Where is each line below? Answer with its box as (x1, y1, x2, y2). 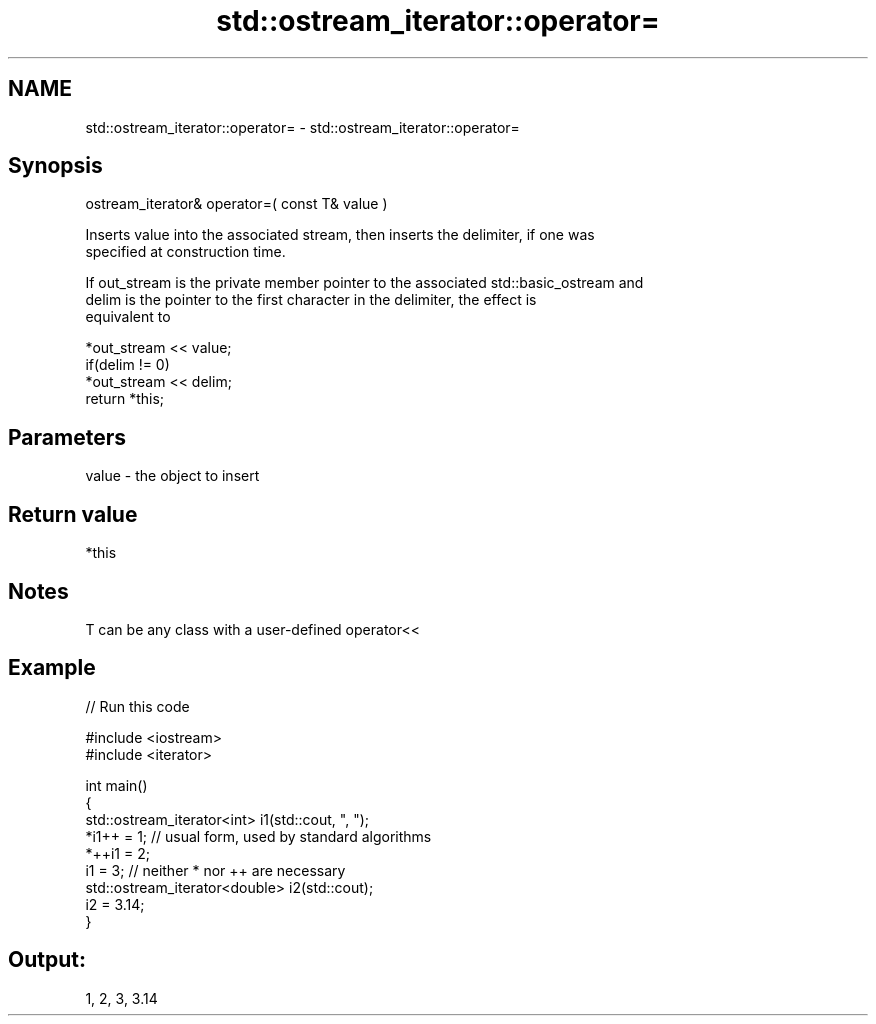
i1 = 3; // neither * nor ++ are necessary (85, 861, 346, 879)
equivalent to (85, 308, 171, 326)
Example (8, 655, 96, 681)
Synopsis (8, 153, 103, 179)
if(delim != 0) (85, 356, 170, 374)
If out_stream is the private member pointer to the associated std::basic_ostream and (85, 274, 644, 292)
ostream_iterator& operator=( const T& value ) (85, 195, 388, 213)
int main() (85, 776, 148, 794)
